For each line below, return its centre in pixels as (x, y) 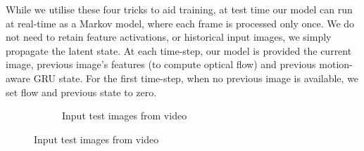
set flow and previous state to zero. (81, 92)
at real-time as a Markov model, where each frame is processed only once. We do (180, 23)
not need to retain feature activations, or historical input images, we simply (169, 37)
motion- (336, 64)
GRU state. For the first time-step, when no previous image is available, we (196, 78)
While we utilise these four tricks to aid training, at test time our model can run (179, 9)
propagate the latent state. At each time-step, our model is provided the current (179, 50)
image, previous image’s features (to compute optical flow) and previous (161, 64)
